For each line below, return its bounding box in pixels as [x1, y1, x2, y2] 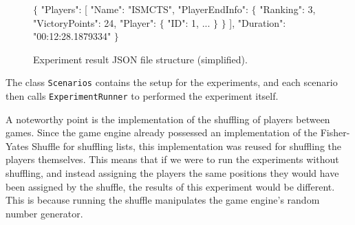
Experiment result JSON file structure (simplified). [33, 52, 248, 66]
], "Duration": [229, 15, 286, 30]
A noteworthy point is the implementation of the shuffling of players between [6, 111, 330, 126]
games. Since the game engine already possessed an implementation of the [6, 125, 318, 140]
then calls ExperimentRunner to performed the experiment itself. [6, 89, 279, 103]
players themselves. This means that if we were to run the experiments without [6, 152, 339, 167]
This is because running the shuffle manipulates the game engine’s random [6, 193, 320, 207]
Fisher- [320, 125, 350, 140]
